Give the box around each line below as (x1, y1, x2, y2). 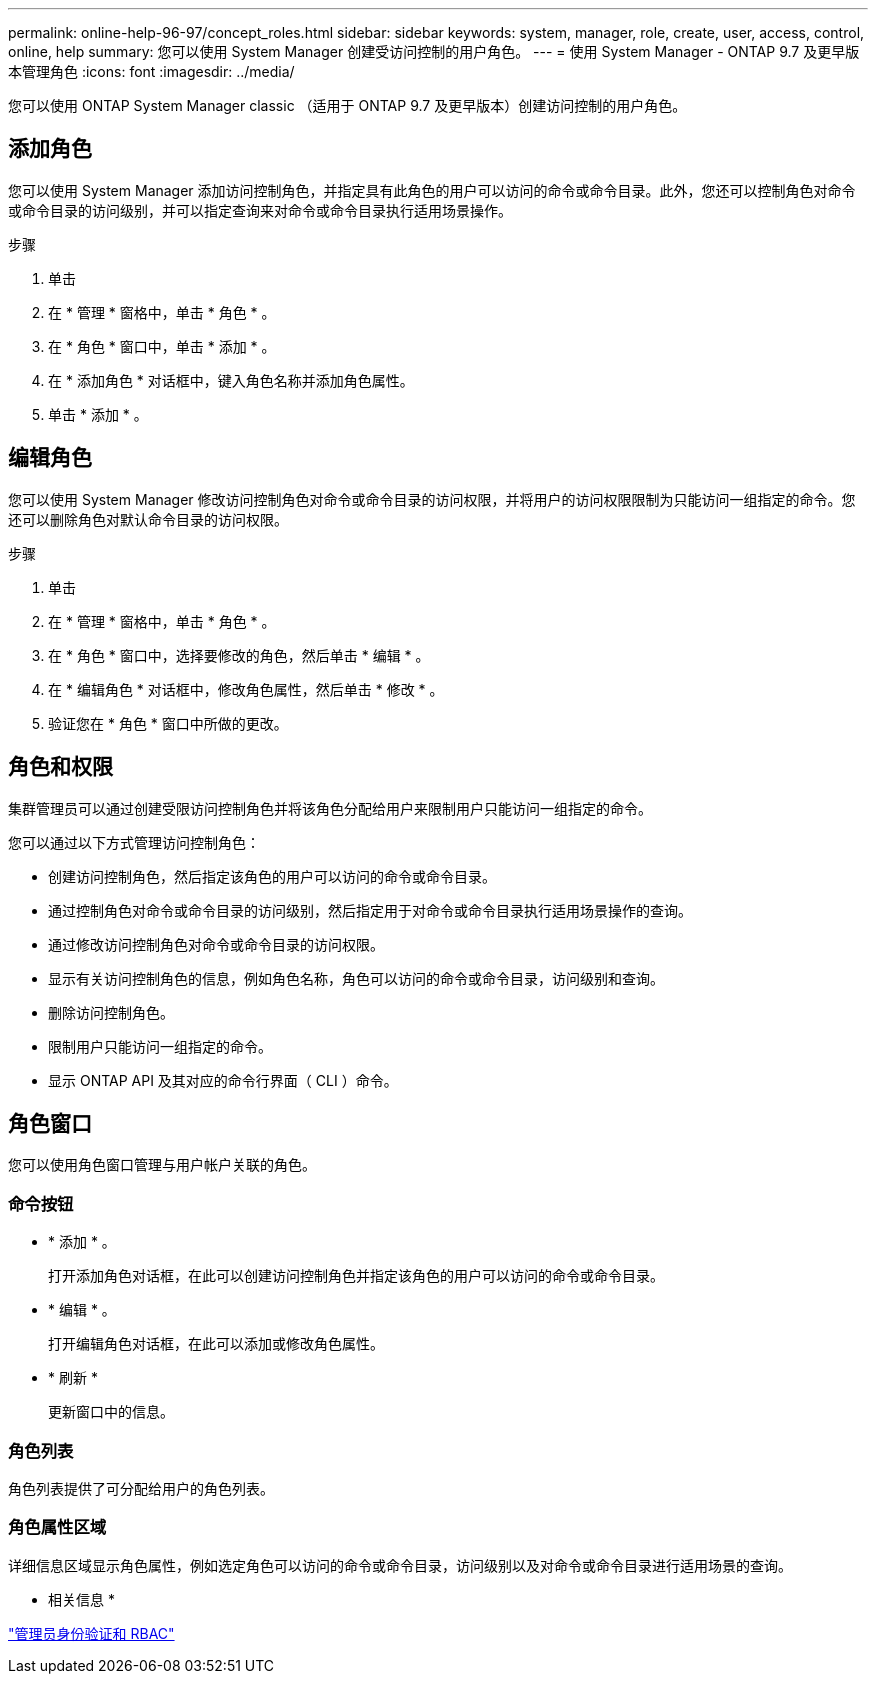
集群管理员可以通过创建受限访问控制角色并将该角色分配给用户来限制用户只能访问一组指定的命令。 (8, 799, 652, 817)
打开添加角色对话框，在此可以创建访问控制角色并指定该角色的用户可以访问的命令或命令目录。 (48, 1267, 664, 1285)
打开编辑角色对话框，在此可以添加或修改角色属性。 (48, 1335, 384, 1353)
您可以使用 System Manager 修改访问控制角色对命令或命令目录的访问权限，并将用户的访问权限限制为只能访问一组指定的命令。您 (8, 490, 856, 508)
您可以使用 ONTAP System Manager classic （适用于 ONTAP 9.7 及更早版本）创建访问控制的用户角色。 (8, 97, 687, 114)
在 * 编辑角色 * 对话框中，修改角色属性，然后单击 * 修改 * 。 (48, 680, 444, 698)
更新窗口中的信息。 (48, 1403, 174, 1421)
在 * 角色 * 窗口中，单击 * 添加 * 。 (48, 337, 276, 355)
